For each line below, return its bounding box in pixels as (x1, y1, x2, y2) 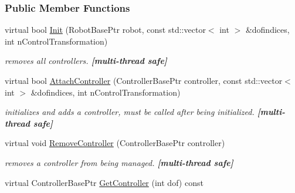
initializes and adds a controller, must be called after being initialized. (5, 106, 255, 118)
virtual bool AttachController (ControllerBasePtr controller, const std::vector (5, 75, 283, 86)
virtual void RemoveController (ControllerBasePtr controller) (5, 137, 225, 149)
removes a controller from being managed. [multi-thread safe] (5, 156, 233, 168)
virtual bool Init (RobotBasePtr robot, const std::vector (5, 23, 206, 36)
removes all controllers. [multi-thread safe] (5, 55, 167, 67)
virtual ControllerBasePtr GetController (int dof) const (5, 176, 204, 188)
